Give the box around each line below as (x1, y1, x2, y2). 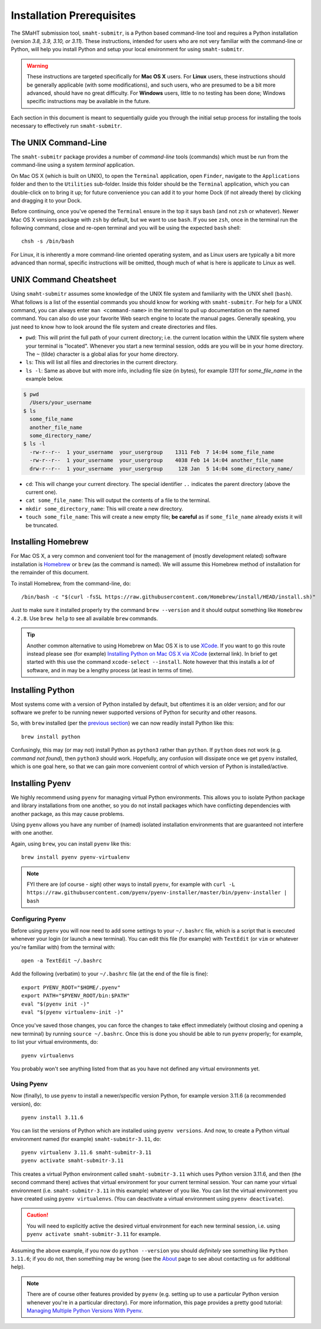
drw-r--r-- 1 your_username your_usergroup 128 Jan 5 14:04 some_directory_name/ (29, 465, 293, 472)
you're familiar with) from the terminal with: (11, 943, 116, 951)
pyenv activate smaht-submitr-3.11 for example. (26, 1231, 161, 1238)
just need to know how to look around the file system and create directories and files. (11, 323, 218, 330)
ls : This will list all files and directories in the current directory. (25, 359, 178, 366)
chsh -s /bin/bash (21, 238, 75, 244)
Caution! (26, 1211, 49, 1219)
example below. (25, 375, 64, 382)
